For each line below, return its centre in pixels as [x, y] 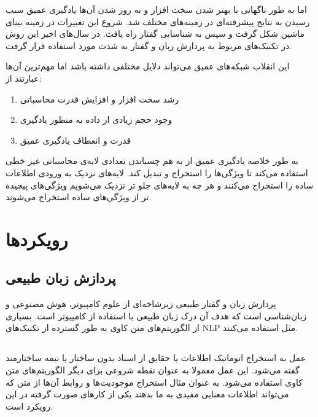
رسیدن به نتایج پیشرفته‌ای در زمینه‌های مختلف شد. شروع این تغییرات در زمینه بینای [158, 21]
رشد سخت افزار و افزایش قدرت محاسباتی [99, 99]
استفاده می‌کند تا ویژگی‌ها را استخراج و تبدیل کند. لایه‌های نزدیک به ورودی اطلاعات [157, 172]
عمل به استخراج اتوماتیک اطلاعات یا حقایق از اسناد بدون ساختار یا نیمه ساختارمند [156, 358]
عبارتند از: [24, 78]
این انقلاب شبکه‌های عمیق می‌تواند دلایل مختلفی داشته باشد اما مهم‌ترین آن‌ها [148, 66]
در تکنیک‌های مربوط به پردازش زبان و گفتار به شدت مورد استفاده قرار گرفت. [149, 45]
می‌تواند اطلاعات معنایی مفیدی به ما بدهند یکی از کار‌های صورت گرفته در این [147, 394]
